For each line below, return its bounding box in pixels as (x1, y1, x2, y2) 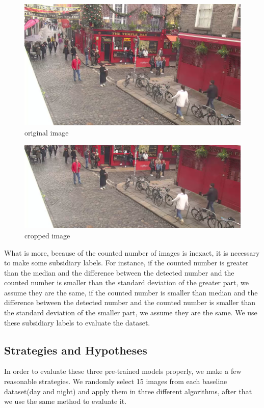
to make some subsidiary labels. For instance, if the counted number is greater (4, 257, 249, 268)
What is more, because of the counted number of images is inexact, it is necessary (4, 247, 260, 258)
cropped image (24, 230, 70, 240)
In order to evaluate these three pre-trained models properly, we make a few (4, 366, 242, 376)
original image (24, 127, 69, 138)
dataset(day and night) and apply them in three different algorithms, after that (4, 386, 252, 396)
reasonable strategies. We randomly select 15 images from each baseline (4, 376, 227, 387)
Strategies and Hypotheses (4, 342, 147, 358)
